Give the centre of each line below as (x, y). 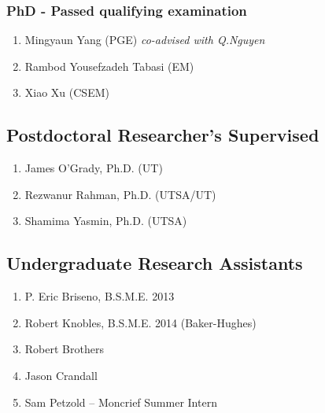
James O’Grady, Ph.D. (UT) (94, 168)
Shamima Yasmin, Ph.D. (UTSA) (106, 221)
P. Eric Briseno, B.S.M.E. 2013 (100, 296)
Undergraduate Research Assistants (155, 263)
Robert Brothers (64, 349)
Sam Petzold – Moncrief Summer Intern (121, 402)
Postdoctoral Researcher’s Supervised (163, 135)
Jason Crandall (61, 375)
